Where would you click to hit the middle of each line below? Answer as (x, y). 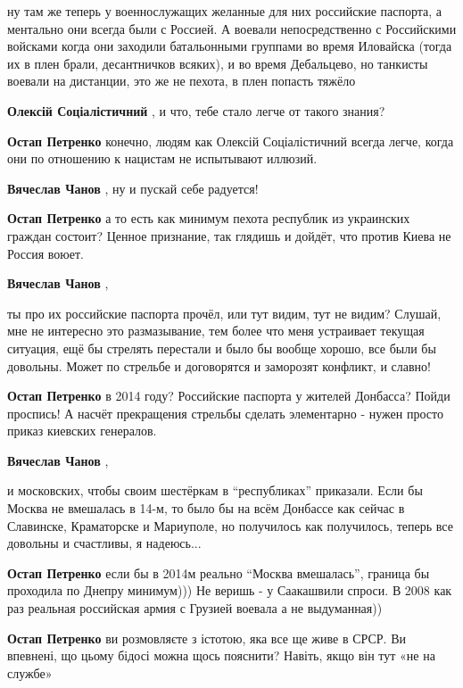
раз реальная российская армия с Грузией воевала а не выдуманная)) (195, 608)
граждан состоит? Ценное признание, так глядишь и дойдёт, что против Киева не (229, 235)
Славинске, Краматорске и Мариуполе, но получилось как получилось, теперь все (230, 525)
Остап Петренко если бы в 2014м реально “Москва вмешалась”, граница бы (219, 572)
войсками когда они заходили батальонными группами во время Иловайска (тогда (230, 46)
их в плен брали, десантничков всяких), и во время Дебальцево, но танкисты (218, 63)
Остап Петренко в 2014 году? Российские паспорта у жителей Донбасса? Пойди (229, 396)
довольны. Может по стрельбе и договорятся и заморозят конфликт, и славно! (219, 365)
